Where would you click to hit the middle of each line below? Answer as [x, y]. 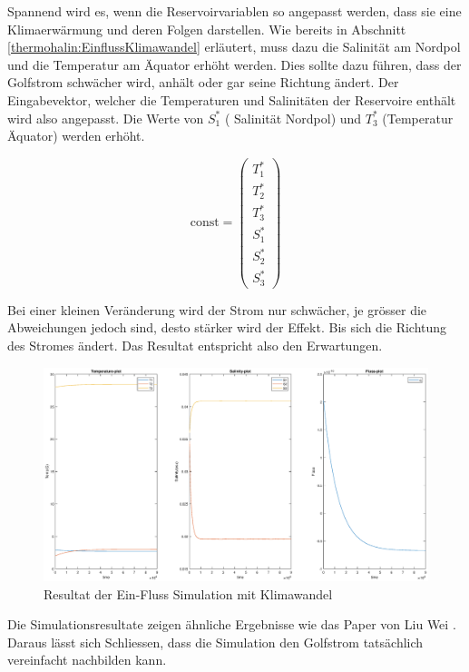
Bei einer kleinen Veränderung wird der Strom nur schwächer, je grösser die [217, 309]
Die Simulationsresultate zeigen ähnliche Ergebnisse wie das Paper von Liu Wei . [232, 624]
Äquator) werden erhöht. [76, 136]
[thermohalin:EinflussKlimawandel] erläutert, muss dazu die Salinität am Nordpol [234, 47]
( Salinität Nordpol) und [293, 118]
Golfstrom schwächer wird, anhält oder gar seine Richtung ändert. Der [203, 82]
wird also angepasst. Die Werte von [106, 118]
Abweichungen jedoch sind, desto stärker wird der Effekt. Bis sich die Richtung [227, 327]
